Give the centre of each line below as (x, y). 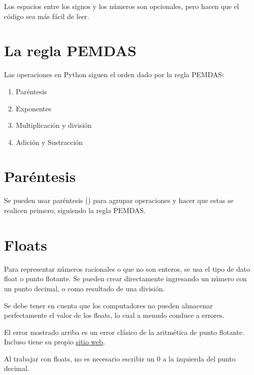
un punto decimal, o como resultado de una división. (84, 288)
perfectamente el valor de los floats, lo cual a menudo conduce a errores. (114, 315)
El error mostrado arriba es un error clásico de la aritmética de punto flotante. (124, 332)
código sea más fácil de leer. (47, 16)
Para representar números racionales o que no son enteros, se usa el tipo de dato (127, 268)
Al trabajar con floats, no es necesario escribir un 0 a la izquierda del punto (120, 358)
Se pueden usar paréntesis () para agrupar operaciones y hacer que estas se (119, 200)
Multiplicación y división (54, 125)
